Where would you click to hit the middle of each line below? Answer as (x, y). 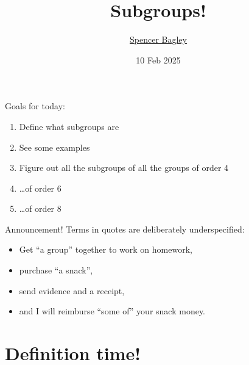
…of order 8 (40, 208)
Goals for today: (35, 106)
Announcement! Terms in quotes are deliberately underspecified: (125, 229)
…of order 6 (40, 188)
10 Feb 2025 (158, 60)
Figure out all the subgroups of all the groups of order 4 (124, 168)
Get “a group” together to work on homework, (106, 249)
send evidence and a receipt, (72, 290)
